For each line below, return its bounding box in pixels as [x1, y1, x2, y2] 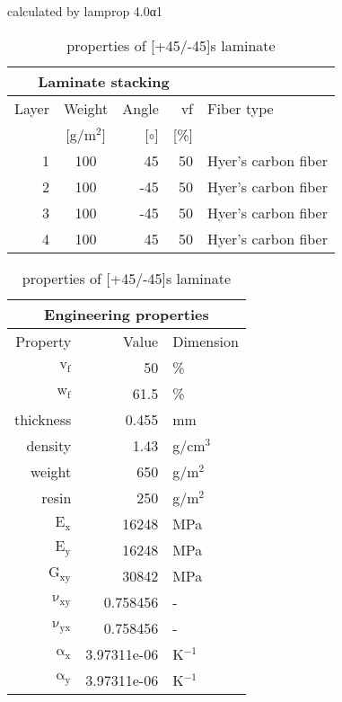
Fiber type [206, 97, 274, 119]
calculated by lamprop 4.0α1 [7, 2, 163, 20]
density [26, 434, 72, 456]
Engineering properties [44, 303, 209, 324]
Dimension [172, 330, 239, 351]
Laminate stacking [38, 70, 170, 92]
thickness [14, 408, 72, 430]
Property [15, 330, 72, 351]
